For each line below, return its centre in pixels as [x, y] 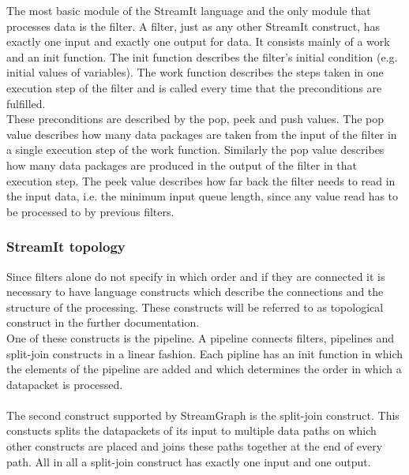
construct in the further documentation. [103, 322]
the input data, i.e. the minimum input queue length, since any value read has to [203, 196]
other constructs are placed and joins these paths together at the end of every [195, 446]
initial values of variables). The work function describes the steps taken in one [195, 72]
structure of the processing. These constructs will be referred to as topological [195, 307]
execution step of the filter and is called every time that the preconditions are [194, 87]
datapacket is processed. [65, 384]
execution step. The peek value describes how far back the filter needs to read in [201, 180]
